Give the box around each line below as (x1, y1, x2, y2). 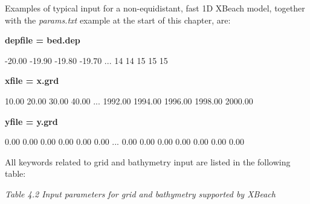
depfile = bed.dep (5, 34, 80, 46)
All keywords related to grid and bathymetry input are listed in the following (5, 155, 291, 168)
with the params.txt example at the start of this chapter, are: (5, 13, 231, 26)
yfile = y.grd (5, 115, 58, 127)
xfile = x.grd (5, 74, 59, 87)
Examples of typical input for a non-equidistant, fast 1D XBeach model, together (5, 2, 305, 14)
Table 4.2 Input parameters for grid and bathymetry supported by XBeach (5, 187, 276, 200)
